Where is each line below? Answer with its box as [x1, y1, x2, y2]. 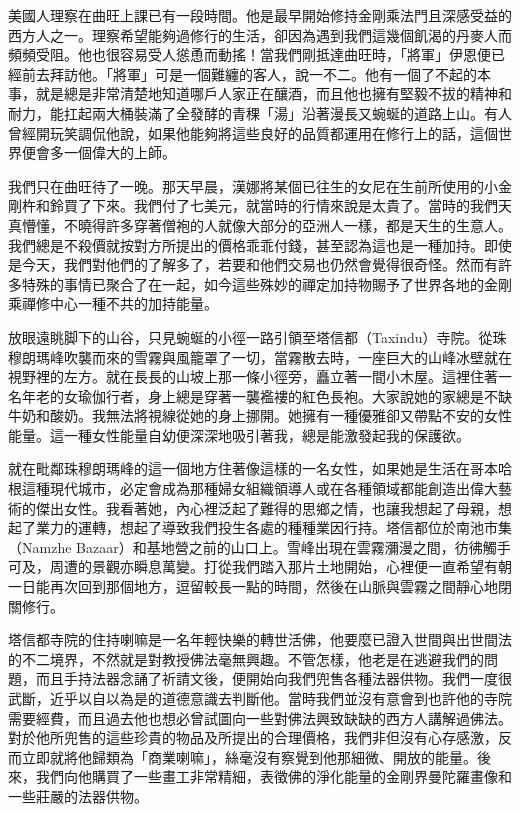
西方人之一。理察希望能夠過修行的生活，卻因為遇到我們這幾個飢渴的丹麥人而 [8, 24, 512, 45]
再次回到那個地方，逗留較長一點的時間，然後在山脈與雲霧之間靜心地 [49, 576, 498, 597]
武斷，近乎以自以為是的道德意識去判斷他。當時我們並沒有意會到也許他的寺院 [8, 688, 512, 708]
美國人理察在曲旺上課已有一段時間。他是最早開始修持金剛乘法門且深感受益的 [8, 5, 512, 25]
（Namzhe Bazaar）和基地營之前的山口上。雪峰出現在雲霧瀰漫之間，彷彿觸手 [8, 536, 511, 557]
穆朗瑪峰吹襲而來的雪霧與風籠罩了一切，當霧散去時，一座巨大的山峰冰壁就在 [8, 346, 512, 367]
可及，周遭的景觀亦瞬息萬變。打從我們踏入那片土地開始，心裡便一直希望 [8, 556, 484, 577]
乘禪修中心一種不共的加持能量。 [8, 293, 218, 314]
